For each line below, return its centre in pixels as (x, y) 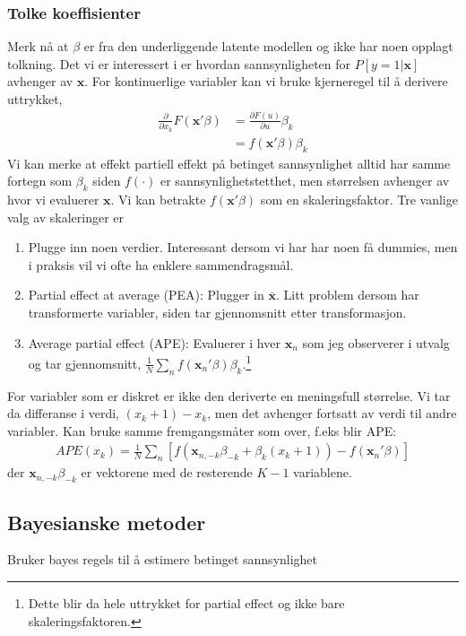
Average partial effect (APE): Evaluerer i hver (154, 342)
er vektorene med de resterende (167, 472)
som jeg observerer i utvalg (376, 342)
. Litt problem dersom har (347, 295)
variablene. (323, 472)
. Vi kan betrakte (158, 199)
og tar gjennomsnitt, (85, 363)
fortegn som (40, 181)
